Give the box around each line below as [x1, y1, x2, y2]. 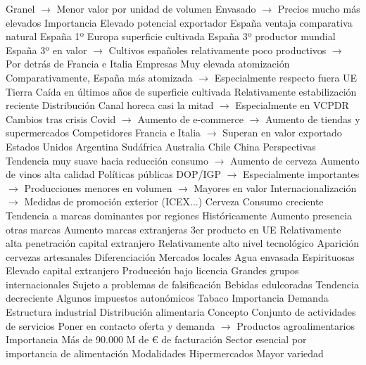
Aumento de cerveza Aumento [230, 153, 360, 167]
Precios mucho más [277, 1, 360, 15]
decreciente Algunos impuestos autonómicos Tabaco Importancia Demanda [6, 290, 329, 305]
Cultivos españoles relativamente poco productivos [108, 42, 327, 57]
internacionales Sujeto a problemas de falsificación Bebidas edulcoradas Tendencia [6, 276, 359, 291]
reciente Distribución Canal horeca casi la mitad [6, 98, 214, 113]
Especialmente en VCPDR [235, 98, 349, 113]
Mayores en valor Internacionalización [194, 180, 357, 195]
